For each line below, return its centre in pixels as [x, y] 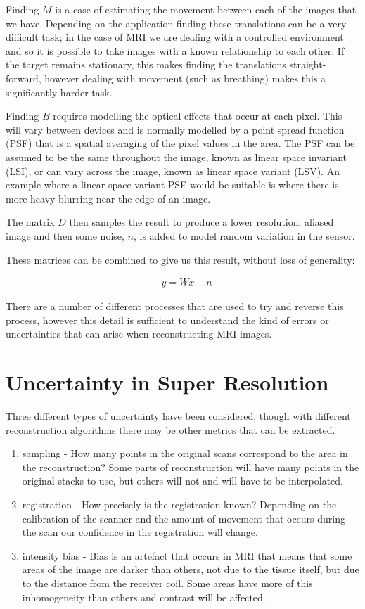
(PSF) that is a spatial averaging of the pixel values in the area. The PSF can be [180, 143]
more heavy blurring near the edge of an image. [108, 198]
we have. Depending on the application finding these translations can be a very [176, 23]
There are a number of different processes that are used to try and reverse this [175, 306]
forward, [24, 78]
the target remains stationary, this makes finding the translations [146, 64]
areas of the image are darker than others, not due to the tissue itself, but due [191, 569]
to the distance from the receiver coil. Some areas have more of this [167, 583]
